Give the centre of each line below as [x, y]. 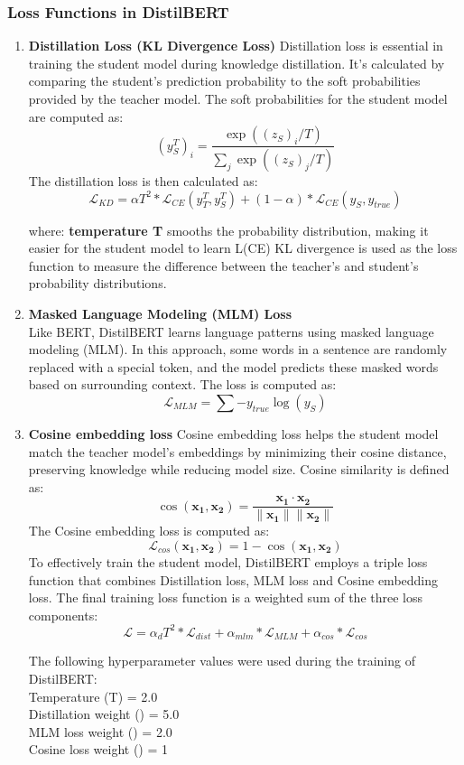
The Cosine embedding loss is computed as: [149, 531]
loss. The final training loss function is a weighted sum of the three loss [226, 597]
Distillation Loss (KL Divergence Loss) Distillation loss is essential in [236, 46]
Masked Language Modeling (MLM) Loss [160, 314]
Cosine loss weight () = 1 [98, 749]
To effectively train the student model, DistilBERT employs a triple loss [228, 562]
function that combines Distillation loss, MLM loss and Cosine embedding [233, 579]
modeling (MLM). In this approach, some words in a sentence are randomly [238, 349]
